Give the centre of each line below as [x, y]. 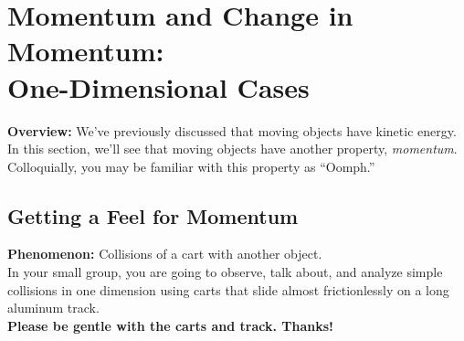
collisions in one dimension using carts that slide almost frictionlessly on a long [228, 289]
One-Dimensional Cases [158, 86]
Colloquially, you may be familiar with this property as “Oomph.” [191, 166]
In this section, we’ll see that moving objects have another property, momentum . [232, 149]
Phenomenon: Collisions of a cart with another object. [165, 254]
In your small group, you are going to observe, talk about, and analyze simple [225, 272]
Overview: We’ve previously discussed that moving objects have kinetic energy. [232, 130]
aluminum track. [53, 308]
